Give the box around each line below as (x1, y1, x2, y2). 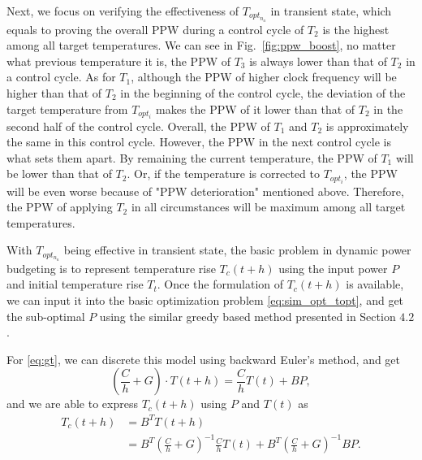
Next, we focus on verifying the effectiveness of (6, 2, 239, 19)
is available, (346, 276, 404, 293)
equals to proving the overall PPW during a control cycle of (6, 20, 304, 37)
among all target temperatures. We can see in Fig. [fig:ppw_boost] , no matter (6, 37, 396, 54)
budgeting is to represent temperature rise (6, 259, 216, 276)
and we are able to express (6, 395, 138, 412)
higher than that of (6, 84, 102, 101)
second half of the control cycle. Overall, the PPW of (6, 117, 270, 134)
